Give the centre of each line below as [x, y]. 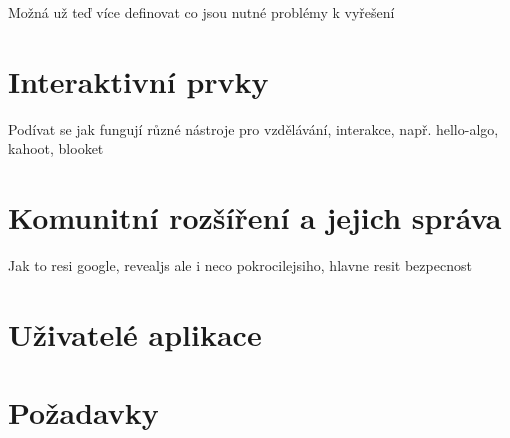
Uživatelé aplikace [135, 333]
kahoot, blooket [56, 148]
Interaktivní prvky [138, 80]
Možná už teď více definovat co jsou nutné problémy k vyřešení [201, 12]
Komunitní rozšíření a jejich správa [255, 217]
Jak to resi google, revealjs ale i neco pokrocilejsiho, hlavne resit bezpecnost [240, 265]
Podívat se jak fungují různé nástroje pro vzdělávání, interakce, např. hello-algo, [253, 128]
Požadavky [83, 412]
